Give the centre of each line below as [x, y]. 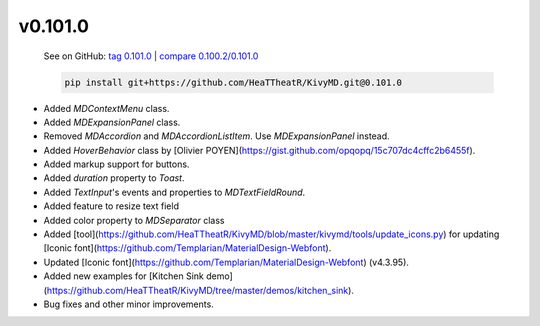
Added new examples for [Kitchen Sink [124, 276]
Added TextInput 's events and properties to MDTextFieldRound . [174, 192]
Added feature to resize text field [111, 206]
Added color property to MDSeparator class [134, 220]
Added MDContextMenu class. [106, 108]
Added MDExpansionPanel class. [112, 122]
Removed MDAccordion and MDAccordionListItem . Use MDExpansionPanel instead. [216, 136]
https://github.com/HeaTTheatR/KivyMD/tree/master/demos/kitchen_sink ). [200, 290]
